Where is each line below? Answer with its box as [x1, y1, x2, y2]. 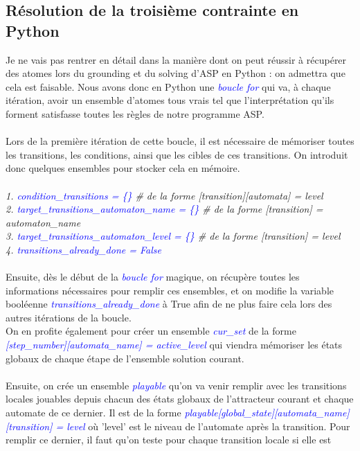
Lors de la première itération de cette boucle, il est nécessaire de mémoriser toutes [6, 134, 354, 148]
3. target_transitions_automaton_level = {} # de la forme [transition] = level [6, 229, 341, 243]
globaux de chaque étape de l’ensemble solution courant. [6, 351, 244, 365]
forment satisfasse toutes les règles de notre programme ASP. [6, 106, 264, 121]
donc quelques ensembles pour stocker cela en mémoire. [6, 161, 240, 175]
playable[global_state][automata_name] [184, 405, 350, 420]
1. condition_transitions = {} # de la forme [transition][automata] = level [6, 188, 323, 202]
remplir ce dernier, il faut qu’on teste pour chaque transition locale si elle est [6, 432, 332, 447]
